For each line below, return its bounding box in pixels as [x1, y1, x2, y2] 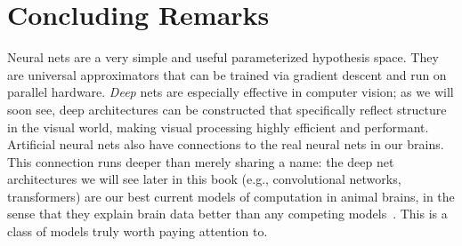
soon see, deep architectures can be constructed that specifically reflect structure [7, 99, 447, 118]
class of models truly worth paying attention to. [7, 222, 268, 241]
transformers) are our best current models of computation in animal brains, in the [7, 186, 455, 205]
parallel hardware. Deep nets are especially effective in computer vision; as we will [7, 83, 454, 101]
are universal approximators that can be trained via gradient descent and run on [7, 65, 447, 83]
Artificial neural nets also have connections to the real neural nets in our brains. [7, 135, 444, 154]
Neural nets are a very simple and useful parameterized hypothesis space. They [7, 48, 439, 67]
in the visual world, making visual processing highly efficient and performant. [7, 117, 429, 136]
